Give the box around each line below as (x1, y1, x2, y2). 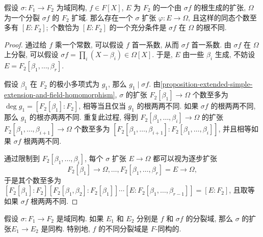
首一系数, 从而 (131, 39, 179, 49)
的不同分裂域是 (98, 223, 149, 233)
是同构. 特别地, (41, 223, 90, 233)
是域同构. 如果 (56, 213, 104, 223)
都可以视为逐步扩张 (153, 152, 218, 163)
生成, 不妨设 (215, 49, 255, 60)
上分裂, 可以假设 (4, 49, 59, 60)
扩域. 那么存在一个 (71, 12, 133, 22)
